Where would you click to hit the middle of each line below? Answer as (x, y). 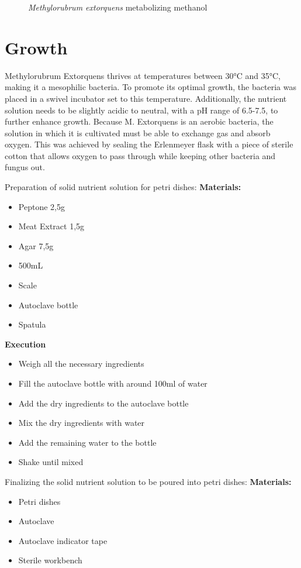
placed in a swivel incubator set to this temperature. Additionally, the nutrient (146, 98)
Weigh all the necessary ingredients (81, 364)
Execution (25, 344)
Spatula (32, 324)
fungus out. (25, 167)
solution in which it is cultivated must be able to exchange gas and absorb (138, 132)
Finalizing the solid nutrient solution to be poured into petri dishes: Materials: (148, 481)
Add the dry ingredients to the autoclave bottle (103, 403)
